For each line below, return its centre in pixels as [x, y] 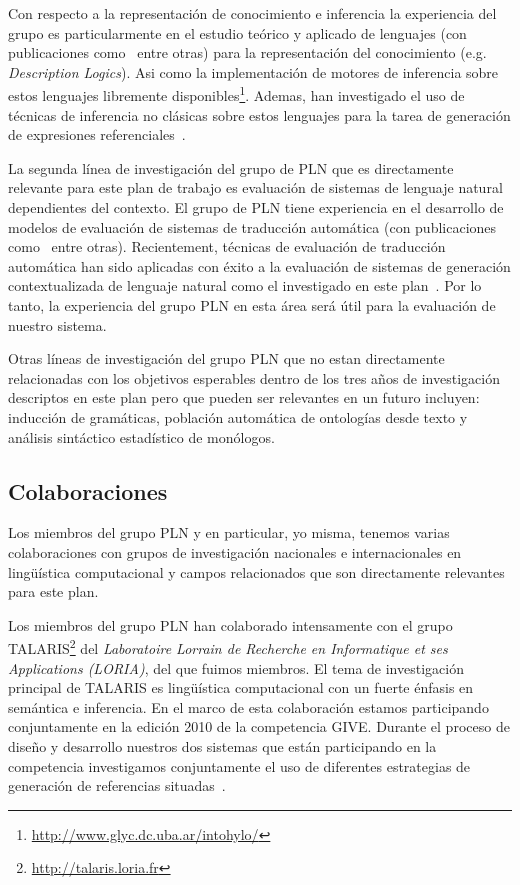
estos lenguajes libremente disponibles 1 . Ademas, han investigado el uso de [236, 94]
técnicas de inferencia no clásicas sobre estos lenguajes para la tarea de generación [259, 114]
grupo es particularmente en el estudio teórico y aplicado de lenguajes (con [237, 32]
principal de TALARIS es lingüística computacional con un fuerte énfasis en [241, 687]
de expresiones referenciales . [97, 134]
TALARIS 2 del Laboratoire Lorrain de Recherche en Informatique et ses [228, 646]
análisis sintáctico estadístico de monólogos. [141, 436]
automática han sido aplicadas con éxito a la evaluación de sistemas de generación [259, 265]
